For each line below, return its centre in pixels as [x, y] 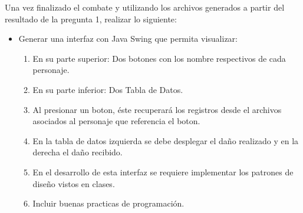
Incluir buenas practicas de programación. [108, 203]
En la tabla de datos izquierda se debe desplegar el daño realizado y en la [166, 140]
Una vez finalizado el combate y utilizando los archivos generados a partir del [145, 7]
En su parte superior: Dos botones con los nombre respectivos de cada [159, 58]
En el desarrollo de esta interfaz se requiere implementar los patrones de [163, 172]
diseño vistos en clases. [74, 183]
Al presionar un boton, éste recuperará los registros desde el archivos [157, 109]
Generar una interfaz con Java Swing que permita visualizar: [128, 39]
